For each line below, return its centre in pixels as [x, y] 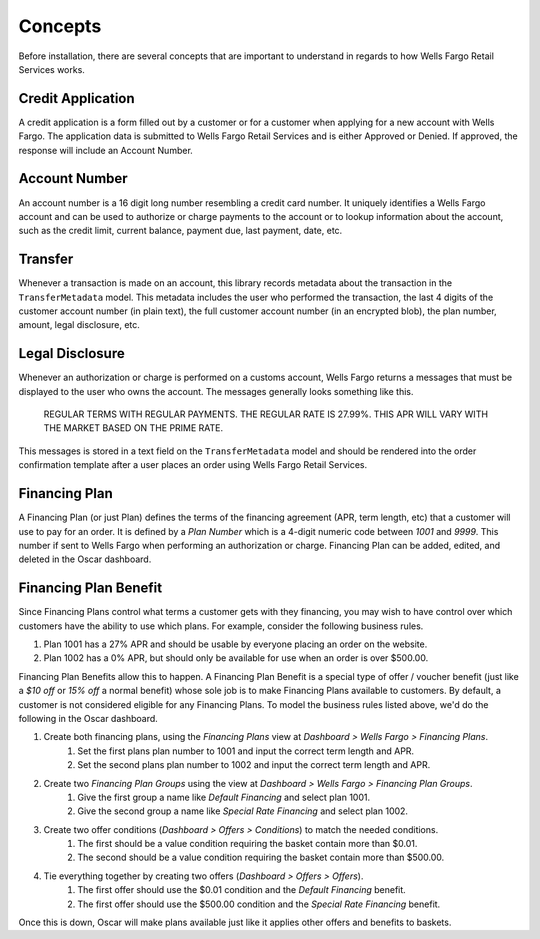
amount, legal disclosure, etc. [79, 325]
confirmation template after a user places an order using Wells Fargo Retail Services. [193, 465]
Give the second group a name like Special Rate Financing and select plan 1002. [243, 811]
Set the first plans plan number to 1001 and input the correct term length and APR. [246, 751]
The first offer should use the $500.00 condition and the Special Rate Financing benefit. [259, 904]
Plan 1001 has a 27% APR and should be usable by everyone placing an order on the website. [235, 644]
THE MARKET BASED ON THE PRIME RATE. [133, 428]
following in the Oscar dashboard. [88, 718]
